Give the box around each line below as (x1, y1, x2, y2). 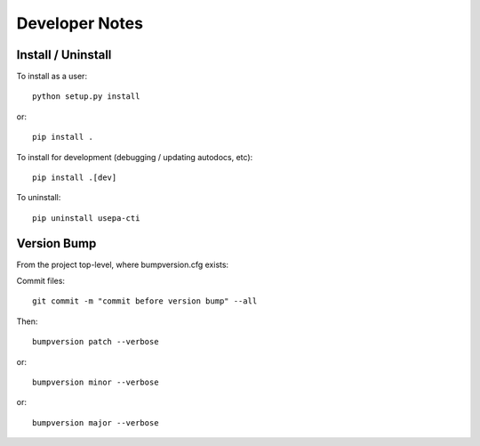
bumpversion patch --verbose (32, 337, 159, 347)
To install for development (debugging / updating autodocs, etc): (16, 151, 253, 162)
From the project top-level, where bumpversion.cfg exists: (16, 259, 229, 270)
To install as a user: (16, 71, 88, 82)
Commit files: (16, 276, 66, 287)
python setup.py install (32, 92, 140, 101)
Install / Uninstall (16, 47, 112, 62)
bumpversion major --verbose (32, 418, 159, 427)
